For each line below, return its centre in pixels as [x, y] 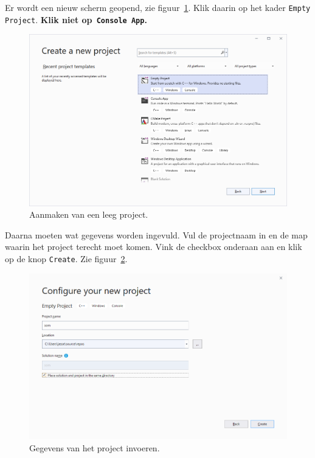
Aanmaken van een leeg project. [89, 214]
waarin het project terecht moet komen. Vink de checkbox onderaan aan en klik [154, 247]
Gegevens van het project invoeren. [95, 447]
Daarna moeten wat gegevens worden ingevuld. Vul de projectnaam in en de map [156, 234]
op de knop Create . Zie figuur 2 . [66, 258]
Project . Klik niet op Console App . [76, 19]
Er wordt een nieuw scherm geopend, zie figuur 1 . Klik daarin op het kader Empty [158, 7]
